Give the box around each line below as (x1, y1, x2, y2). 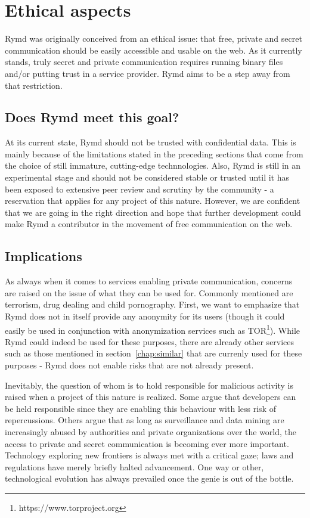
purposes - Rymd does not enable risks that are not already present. (5, 359, 254, 371)
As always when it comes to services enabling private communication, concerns (5, 275, 293, 287)
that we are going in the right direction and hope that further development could (5, 206, 301, 218)
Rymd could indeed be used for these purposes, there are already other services (5, 335, 294, 348)
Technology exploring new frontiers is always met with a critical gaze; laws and (5, 449, 294, 461)
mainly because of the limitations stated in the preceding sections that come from (5, 147, 303, 160)
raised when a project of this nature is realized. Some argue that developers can (5, 390, 296, 403)
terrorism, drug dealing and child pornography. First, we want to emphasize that (5, 298, 300, 311)
